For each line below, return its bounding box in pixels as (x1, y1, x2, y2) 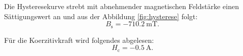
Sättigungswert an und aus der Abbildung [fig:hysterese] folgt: (4, 11, 198, 21)
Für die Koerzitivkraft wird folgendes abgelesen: (4, 34, 154, 45)
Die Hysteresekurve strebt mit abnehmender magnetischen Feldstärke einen (4, 1, 239, 11)
